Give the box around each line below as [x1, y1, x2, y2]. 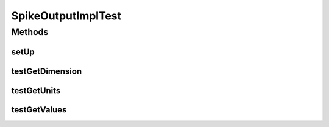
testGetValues [11, 105, 67, 115]
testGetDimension [11, 66, 82, 76]
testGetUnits [11, 85, 61, 96]
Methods [11, 27, 49, 37]
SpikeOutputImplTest [11, 9, 122, 22]
